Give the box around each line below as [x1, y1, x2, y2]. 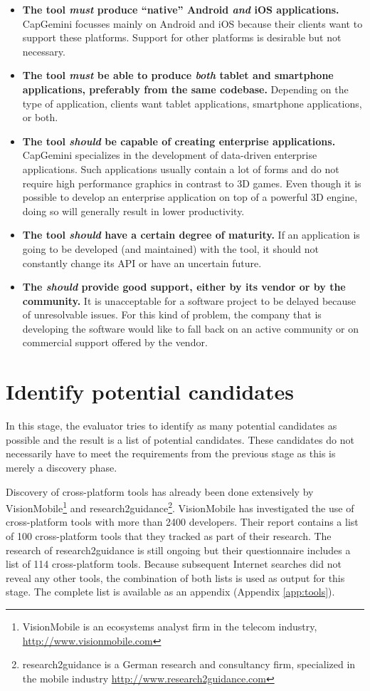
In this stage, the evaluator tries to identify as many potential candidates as [6, 418, 337, 433]
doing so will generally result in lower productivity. [22, 203, 245, 218]
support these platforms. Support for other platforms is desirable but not [22, 30, 342, 45]
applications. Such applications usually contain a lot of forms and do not [22, 161, 339, 176]
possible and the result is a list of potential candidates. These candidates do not [6, 432, 354, 447]
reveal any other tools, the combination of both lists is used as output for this [6, 570, 345, 585]
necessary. [22, 43, 65, 58]
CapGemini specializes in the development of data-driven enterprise [22, 147, 317, 162]
